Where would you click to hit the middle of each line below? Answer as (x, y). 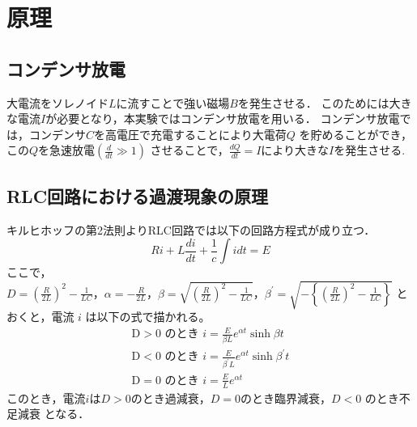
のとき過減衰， (170, 397)
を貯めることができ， (356, 134)
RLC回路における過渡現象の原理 (138, 195)
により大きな (295, 150)
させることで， (189, 150)
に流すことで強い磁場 (173, 102)
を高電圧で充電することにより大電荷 (190, 134)
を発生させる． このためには (313, 102)
